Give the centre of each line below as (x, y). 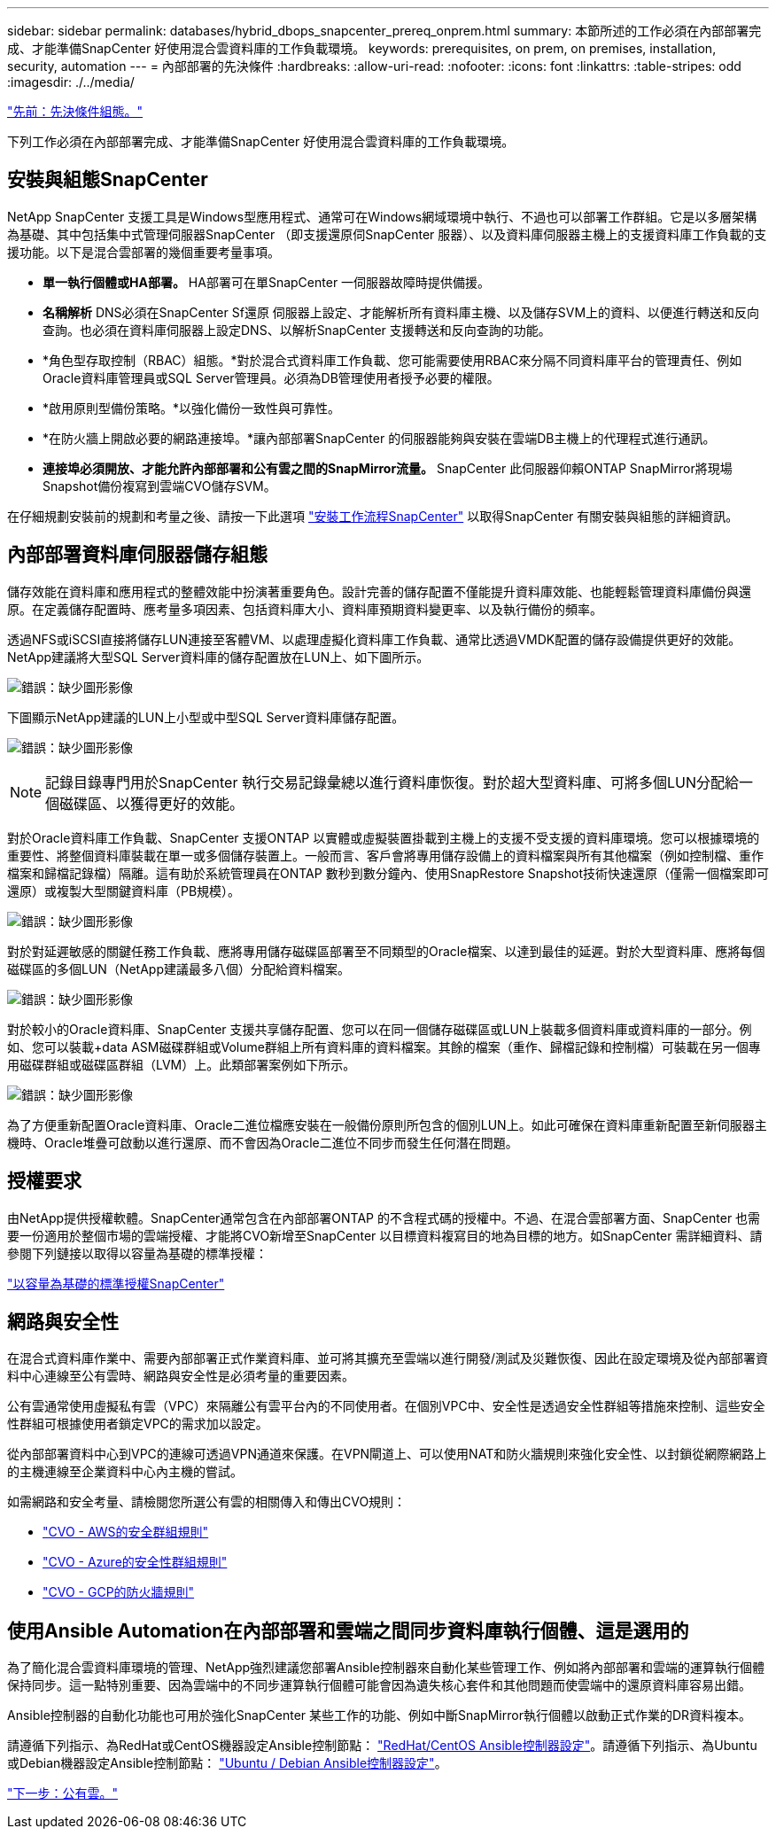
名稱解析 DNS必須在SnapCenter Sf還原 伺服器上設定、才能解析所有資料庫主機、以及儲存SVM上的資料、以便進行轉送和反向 (401, 312)
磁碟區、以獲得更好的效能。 (152, 803)
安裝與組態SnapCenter (108, 180)
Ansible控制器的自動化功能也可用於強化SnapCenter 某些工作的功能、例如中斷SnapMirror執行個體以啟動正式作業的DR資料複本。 (380, 1715)
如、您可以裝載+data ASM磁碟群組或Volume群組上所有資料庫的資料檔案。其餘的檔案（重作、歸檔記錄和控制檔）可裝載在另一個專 (384, 1046)
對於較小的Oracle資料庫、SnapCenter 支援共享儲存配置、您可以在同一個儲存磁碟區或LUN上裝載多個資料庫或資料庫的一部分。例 (380, 1029)
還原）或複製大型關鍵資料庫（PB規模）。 (124, 891)
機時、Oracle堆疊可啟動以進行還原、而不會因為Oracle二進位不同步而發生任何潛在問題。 (263, 1142)
